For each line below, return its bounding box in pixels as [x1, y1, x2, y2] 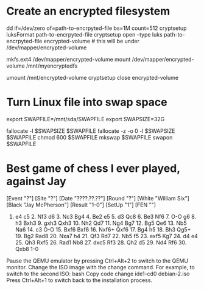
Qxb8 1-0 [15, 245, 39, 252]
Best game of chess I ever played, [6, 161, 180, 175]
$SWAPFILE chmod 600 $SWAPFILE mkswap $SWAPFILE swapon [6, 133, 173, 141]
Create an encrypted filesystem [6, 4, 171, 18]
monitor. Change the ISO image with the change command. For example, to [6, 263, 195, 271]
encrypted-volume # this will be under [43, 37, 140, 44]
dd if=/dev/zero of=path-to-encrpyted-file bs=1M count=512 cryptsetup [6, 24, 187, 32]
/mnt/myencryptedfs [26, 62, 78, 69]
